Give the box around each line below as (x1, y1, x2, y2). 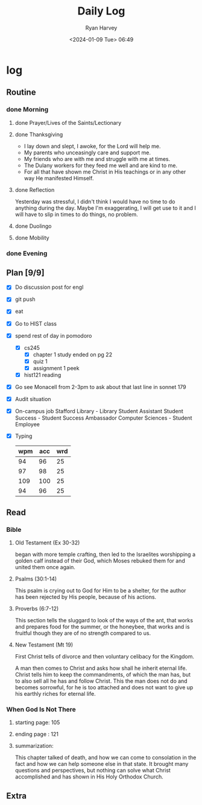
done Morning (6, 106, 49, 114)
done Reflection (14, 186, 55, 194)
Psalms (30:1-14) (14, 575, 57, 582)
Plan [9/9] (6, 267, 45, 278)
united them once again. (14, 563, 75, 570)
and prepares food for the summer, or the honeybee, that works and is (14, 623, 190, 630)
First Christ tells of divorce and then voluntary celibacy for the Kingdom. (14, 652, 195, 660)
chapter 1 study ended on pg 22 (33, 351, 113, 358)
